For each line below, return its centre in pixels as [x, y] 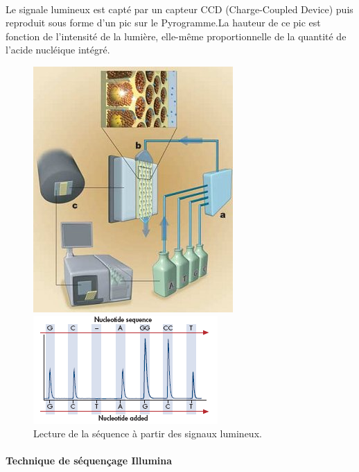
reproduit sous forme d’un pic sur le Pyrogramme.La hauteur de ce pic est [163, 23]
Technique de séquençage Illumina [89, 461]
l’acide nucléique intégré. [58, 50]
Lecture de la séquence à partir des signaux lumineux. [148, 433]
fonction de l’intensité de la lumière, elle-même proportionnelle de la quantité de [176, 36]
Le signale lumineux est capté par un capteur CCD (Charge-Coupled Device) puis [179, 9]
